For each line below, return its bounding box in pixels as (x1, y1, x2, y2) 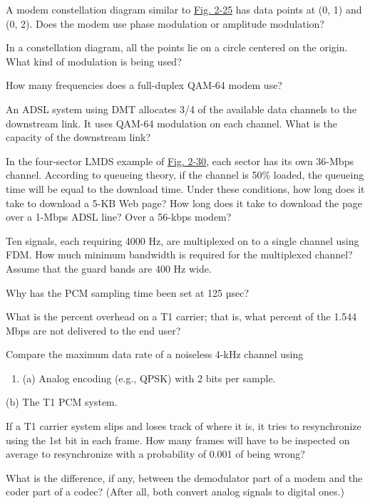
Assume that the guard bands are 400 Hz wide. (6, 261, 212, 275)
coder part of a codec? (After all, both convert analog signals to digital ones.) (6, 484, 344, 499)
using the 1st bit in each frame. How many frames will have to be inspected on (6, 432, 350, 447)
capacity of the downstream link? (6, 130, 151, 145)
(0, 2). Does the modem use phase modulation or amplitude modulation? (6, 16, 324, 31)
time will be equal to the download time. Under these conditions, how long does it (6, 181, 365, 196)
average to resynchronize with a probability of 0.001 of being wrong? (6, 446, 305, 461)
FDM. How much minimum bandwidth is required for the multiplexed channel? (6, 247, 353, 262)
